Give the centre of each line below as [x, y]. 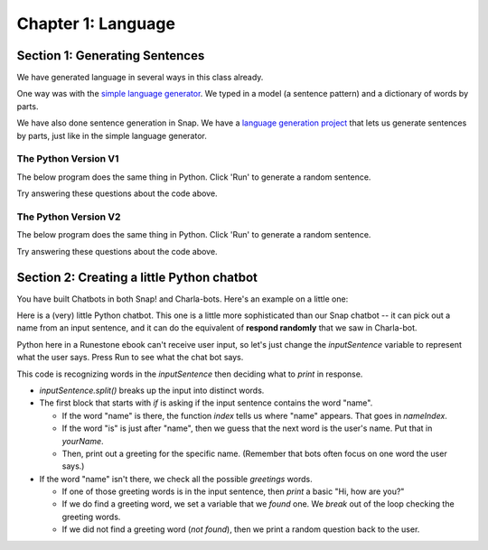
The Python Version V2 [69, 217]
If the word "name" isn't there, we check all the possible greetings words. [176, 479]
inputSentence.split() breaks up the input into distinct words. [152, 390]
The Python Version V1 [68, 159]
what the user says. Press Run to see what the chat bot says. [130, 358]
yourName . [83, 441]
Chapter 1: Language [96, 23]
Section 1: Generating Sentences [111, 56]
